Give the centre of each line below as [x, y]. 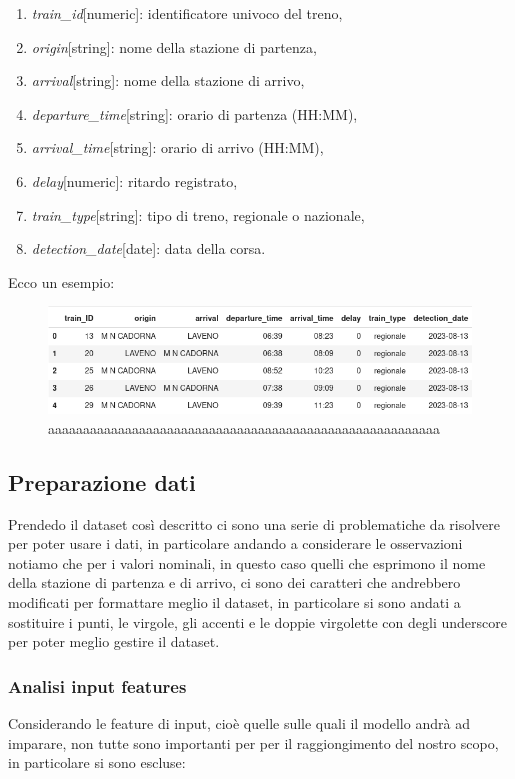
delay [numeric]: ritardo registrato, [134, 180]
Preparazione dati [102, 481]
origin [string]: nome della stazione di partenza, [174, 46]
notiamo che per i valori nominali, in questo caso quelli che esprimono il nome [247, 562]
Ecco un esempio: [61, 281]
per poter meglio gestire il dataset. [114, 641]
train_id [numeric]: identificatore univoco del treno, [187, 13]
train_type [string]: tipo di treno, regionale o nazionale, [198, 214]
